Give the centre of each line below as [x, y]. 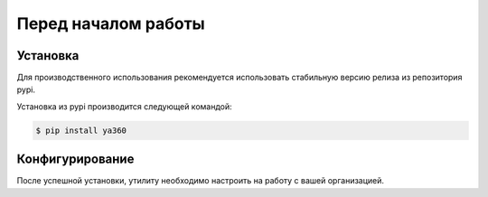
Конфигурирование [75, 159]
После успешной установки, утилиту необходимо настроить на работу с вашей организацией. [200, 181]
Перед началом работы [111, 23]
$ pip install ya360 [81, 130]
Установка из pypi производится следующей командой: [124, 106]
